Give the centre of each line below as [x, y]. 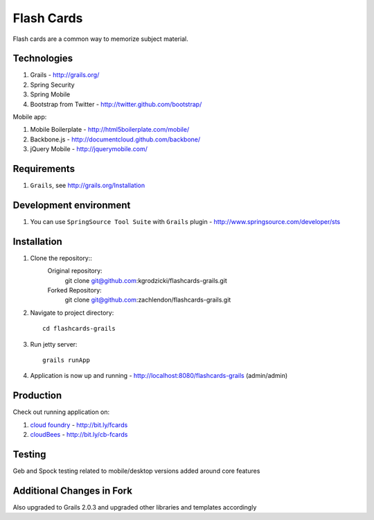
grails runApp [66, 360]
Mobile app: [30, 117]
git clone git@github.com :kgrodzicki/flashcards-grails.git [146, 280]
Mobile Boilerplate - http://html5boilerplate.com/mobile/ [110, 130]
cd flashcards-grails [79, 329]
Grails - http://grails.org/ [65, 75]
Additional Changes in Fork [73, 491]
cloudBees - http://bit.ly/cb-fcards [79, 435]
